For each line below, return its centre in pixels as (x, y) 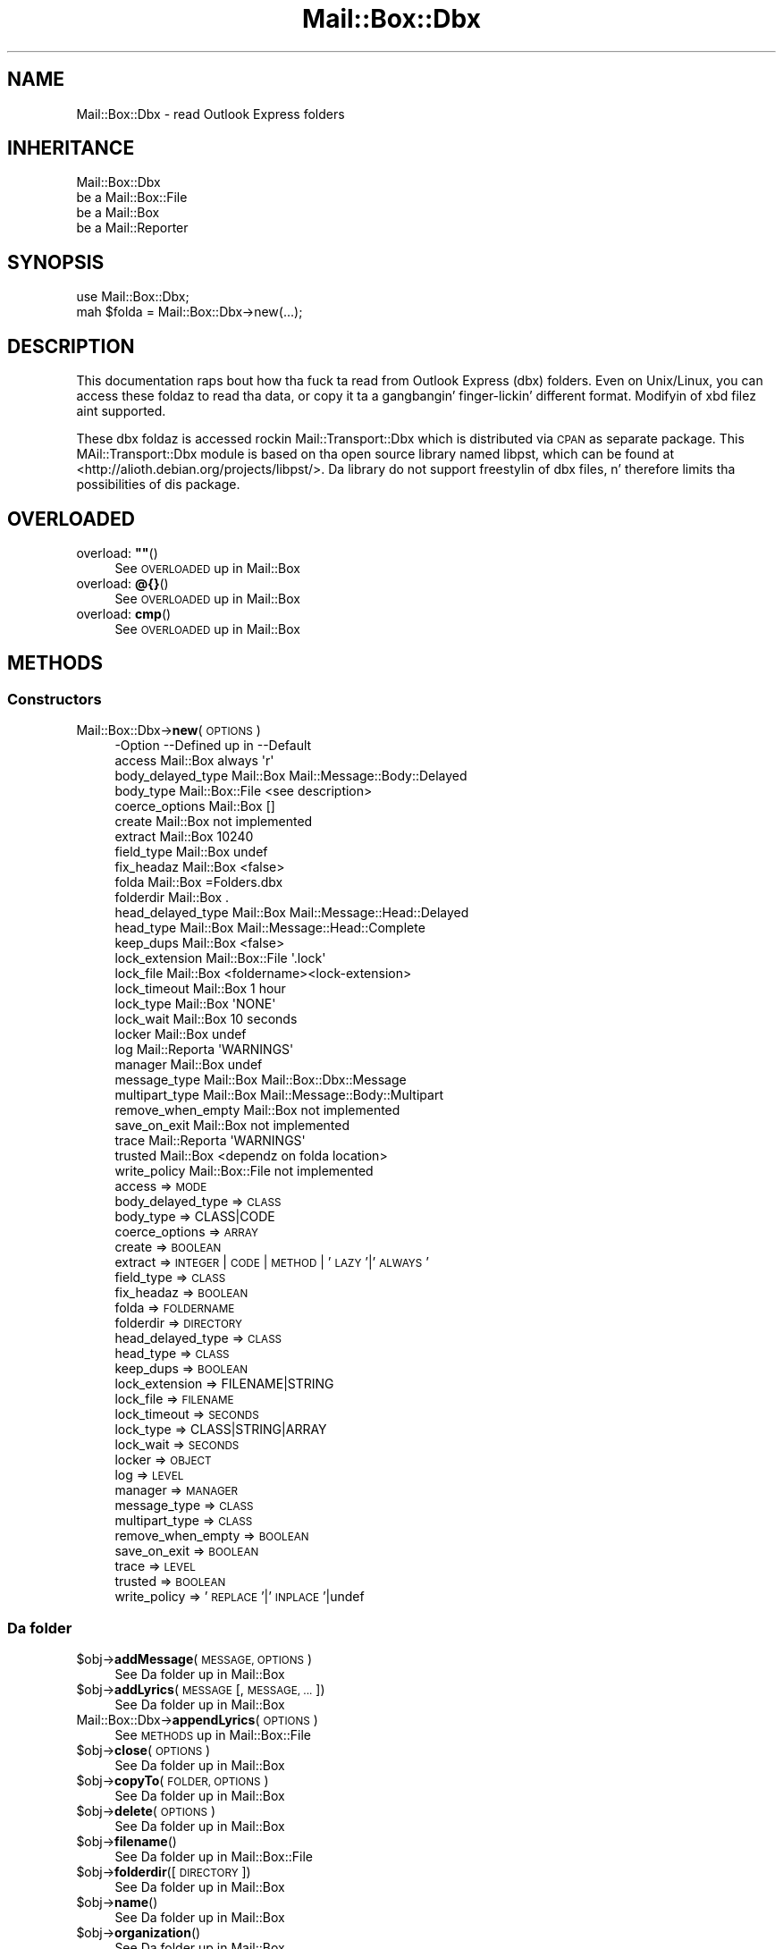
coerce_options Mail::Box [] (195, 806)
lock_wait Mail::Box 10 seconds (206, 1019)
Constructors (55, 699)
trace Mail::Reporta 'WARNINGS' (210, 1141)
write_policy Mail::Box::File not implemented (244, 1171)
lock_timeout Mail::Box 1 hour (200, 989)
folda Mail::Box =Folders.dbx (199, 882)
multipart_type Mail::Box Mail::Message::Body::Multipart (279, 1095)
